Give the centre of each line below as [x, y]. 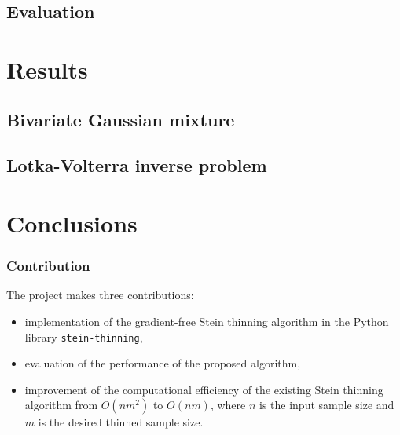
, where [228, 405]
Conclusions [72, 223]
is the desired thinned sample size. [121, 422]
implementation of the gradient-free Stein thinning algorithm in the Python [207, 321]
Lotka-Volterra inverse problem [137, 165]
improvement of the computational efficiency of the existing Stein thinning [204, 389]
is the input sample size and [327, 405]
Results [47, 69]
